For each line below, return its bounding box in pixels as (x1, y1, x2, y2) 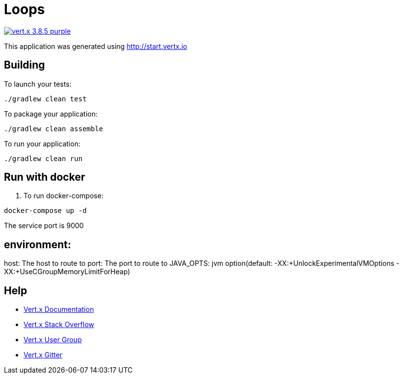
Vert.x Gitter (24, 351, 63, 359)
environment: (4, 238, 71, 251)
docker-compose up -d (4, 207, 87, 215)
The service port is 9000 (4, 221, 84, 230)
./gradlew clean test (4, 94, 87, 103)
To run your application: (4, 139, 80, 148)
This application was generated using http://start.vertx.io (4, 42, 187, 50)
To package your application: (4, 109, 98, 118)
